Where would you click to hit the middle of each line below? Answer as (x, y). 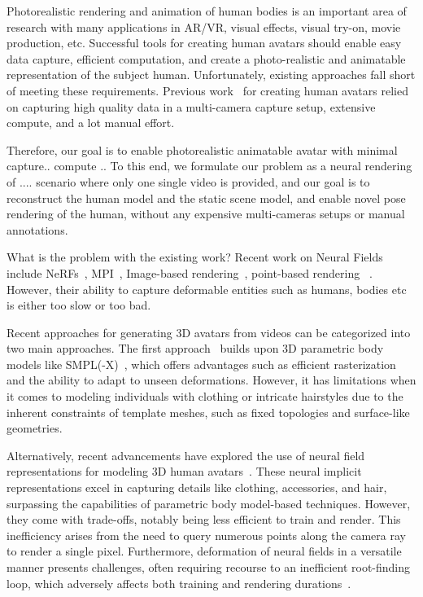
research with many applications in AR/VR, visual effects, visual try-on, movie (204, 26)
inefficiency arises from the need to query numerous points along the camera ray (206, 535)
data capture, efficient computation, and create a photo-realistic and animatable (206, 58)
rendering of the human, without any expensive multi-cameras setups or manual (206, 214)
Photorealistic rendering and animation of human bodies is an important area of (207, 11)
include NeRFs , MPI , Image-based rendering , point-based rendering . (190, 272)
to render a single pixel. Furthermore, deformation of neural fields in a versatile (204, 551)
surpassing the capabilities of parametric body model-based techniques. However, (209, 503)
